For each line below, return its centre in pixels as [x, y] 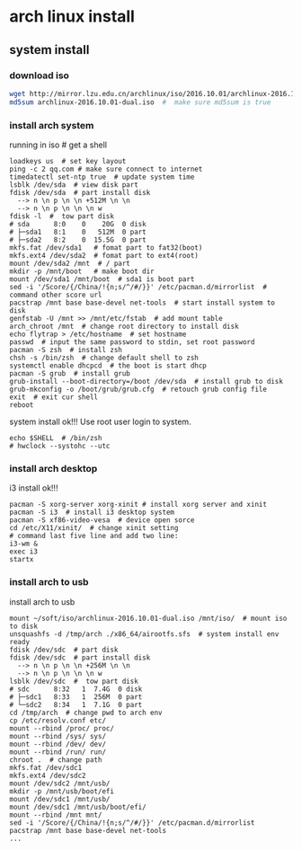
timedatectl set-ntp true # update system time [102, 177]
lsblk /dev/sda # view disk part [74, 185]
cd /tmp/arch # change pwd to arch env [86, 713]
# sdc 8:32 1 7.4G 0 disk [76, 689]
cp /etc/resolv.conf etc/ [58, 721]
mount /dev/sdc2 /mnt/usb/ [60, 784]
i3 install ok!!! [34, 488]
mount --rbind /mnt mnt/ [56, 815]
